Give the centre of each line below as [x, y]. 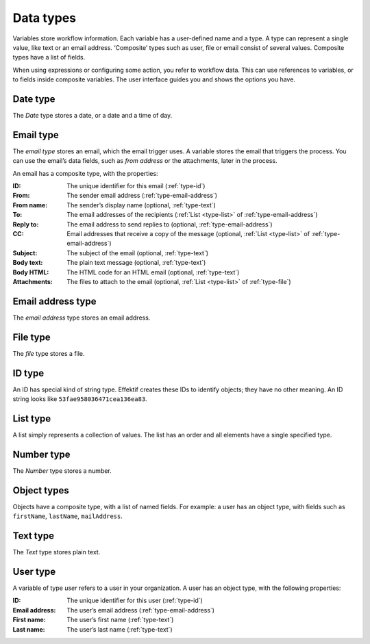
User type [34, 571]
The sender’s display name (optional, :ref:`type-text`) [141, 205]
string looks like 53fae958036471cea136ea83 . [80, 399]
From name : [30, 205]
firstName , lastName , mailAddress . [68, 516]
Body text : [28, 263]
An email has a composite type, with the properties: [85, 173]
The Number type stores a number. [62, 471]
